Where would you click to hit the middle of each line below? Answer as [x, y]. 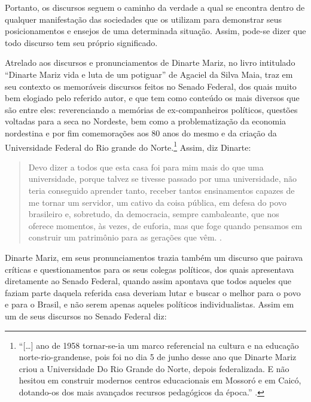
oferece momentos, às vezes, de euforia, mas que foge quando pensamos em [165, 225]
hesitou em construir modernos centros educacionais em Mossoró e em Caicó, [160, 380]
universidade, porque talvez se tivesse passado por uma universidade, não [163, 179]
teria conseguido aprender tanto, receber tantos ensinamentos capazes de [161, 190]
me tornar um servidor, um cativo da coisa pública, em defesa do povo [158, 202]
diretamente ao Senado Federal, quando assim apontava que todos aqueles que [148, 281]
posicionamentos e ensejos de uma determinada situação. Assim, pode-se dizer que [155, 31]
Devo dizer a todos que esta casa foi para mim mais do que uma [146, 167]
